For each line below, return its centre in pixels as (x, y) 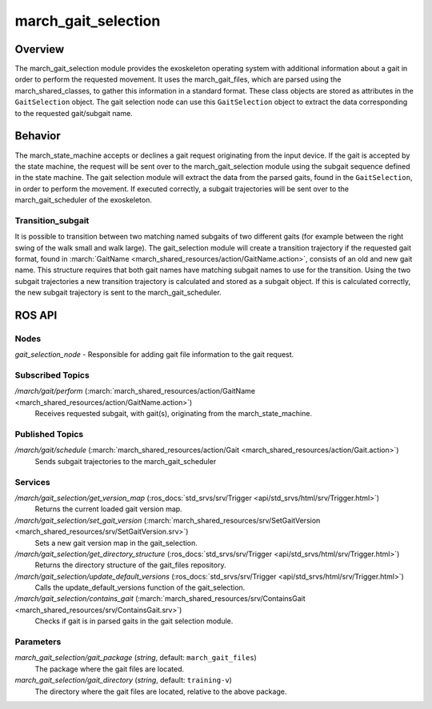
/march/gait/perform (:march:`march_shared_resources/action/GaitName (135, 391)
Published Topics (49, 435)
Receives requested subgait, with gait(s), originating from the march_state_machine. (173, 414)
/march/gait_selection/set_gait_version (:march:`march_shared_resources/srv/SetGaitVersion (168, 520)
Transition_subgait (52, 220)
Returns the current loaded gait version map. (109, 509)
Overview (40, 49)
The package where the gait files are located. (110, 669)
